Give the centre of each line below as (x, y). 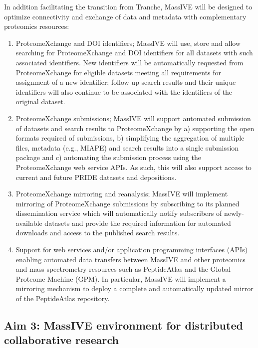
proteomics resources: (37, 26)
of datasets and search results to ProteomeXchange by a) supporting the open (135, 128)
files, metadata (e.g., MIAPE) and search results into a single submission (127, 147)
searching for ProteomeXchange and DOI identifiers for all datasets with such (134, 53)
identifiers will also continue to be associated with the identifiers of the (124, 91)
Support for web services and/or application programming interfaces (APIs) (132, 250)
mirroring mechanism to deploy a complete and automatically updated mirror (134, 288)
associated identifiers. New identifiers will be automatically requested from (129, 62)
